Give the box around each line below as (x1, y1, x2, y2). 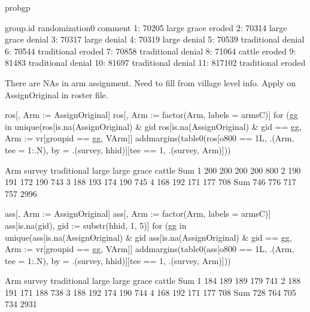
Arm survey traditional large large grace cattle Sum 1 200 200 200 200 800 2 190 (5, 163, 301, 176)
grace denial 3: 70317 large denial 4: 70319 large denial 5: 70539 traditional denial (5, 33, 305, 46)
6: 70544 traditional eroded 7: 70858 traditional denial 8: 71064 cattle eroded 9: (5, 44, 296, 57)
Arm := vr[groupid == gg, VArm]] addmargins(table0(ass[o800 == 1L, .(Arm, (5, 243, 294, 255)
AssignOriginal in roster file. (5, 88, 108, 101)
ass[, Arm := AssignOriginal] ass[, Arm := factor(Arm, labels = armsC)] (5, 207, 271, 220)
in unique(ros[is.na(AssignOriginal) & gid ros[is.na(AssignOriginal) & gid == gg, (5, 120, 302, 132)
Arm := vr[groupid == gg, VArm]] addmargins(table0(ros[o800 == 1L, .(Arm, (5, 132, 294, 144)
